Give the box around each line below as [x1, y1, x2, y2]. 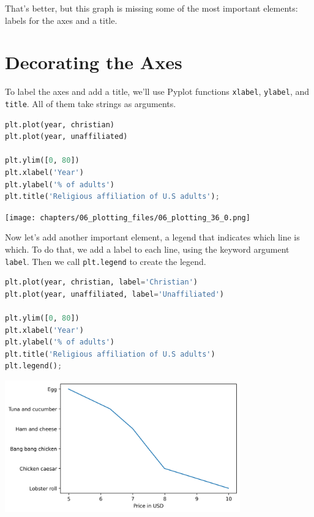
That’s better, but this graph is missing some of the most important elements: [5, 2, 298, 14]
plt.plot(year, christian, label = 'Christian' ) [5, 278, 198, 287]
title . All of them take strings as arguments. [5, 97, 176, 110]
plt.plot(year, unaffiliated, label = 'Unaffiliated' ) [5, 289, 224, 299]
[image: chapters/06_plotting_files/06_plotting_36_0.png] [5, 213, 250, 222]
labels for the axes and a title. [5, 13, 118, 26]
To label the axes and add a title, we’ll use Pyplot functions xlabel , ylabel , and [5, 85, 310, 98]
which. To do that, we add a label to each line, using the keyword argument [5, 243, 290, 256]
